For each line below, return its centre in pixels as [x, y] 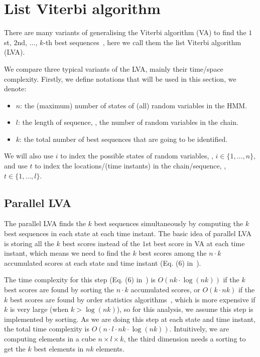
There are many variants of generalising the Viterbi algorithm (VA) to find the [125, 32]
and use [16, 166]
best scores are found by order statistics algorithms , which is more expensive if [133, 299]
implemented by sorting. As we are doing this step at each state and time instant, [130, 319]
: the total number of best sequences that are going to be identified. [124, 139]
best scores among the [173, 253]
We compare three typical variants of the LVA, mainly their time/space [114, 68]
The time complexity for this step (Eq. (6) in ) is [80, 280]
